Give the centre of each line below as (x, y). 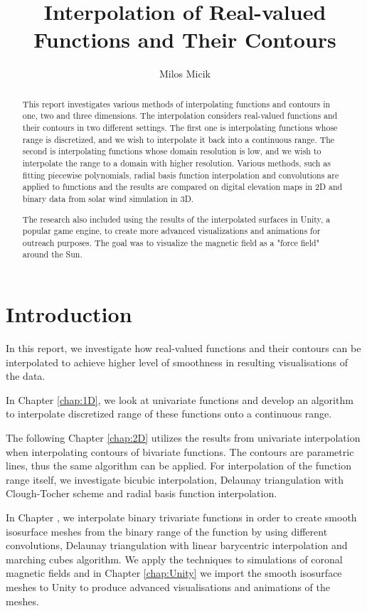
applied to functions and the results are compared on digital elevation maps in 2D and (182, 187)
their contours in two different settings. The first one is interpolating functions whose (180, 128)
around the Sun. (52, 254)
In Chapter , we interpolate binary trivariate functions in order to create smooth (181, 517)
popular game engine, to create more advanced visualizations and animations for (171, 231)
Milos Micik (185, 74)
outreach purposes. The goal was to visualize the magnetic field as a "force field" (171, 242)
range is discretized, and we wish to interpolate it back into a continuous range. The (179, 139)
